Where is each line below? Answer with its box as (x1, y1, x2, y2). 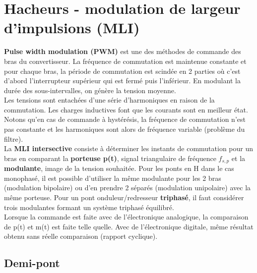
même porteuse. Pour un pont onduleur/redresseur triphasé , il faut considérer (4, 192, 244, 203)
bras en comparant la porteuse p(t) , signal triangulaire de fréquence (4, 153, 216, 163)
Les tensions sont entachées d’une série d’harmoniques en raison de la (4, 95, 215, 105)
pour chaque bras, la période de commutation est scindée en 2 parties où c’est (4, 65, 241, 76)
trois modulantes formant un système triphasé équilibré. (4, 202, 174, 212)
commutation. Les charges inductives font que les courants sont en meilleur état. (4, 104, 248, 114)
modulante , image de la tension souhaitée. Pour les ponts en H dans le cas (4, 163, 234, 173)
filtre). (4, 133, 23, 144)
